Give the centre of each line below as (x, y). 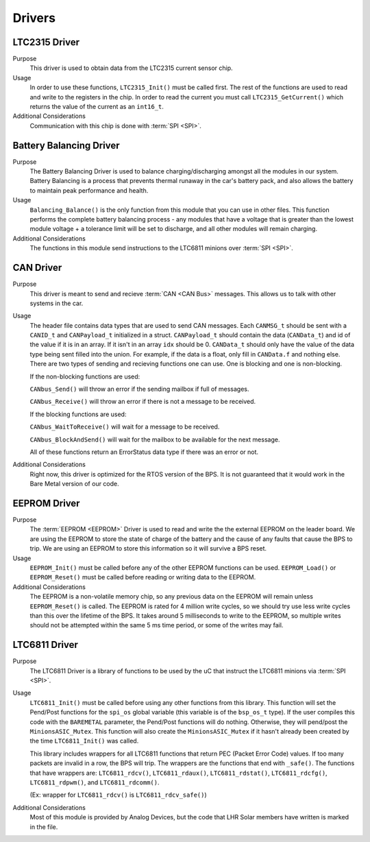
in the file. (44, 827)
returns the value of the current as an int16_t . (97, 107)
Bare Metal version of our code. (74, 484)
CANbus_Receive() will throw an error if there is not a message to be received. (143, 402)
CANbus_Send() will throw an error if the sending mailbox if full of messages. (139, 389)
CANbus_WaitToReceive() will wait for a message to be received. (125, 427)
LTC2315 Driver (46, 42)
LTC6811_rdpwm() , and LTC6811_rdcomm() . (95, 782)
